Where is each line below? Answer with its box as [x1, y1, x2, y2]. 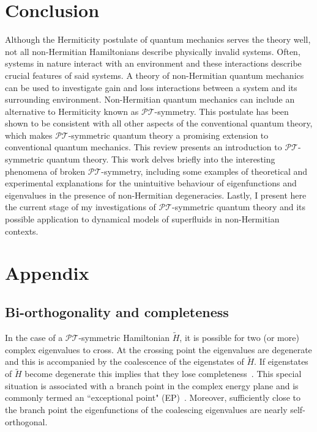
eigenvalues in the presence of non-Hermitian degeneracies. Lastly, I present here [5, 188, 307, 201]
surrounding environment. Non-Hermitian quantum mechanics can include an [5, 93, 295, 106]
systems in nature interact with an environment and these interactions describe [5, 57, 302, 70]
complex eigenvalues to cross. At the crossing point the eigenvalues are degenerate [5, 343, 312, 356]
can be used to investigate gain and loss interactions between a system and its [5, 81, 297, 93]
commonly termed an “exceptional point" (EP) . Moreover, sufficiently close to [5, 391, 301, 404]
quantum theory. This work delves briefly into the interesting [47, 153, 275, 166]
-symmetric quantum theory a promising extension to [68, 128, 269, 141]
